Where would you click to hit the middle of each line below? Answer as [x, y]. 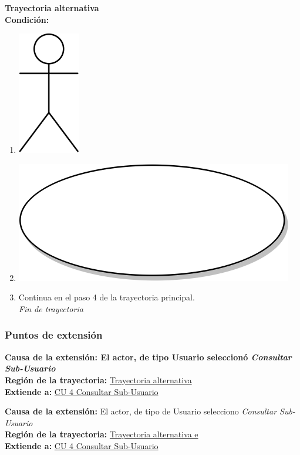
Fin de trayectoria [51, 308]
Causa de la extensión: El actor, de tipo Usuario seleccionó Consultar [148, 357]
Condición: [27, 19]
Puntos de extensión [54, 335]
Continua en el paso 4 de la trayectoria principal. [107, 297]
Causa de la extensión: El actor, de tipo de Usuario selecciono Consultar [141, 411]
